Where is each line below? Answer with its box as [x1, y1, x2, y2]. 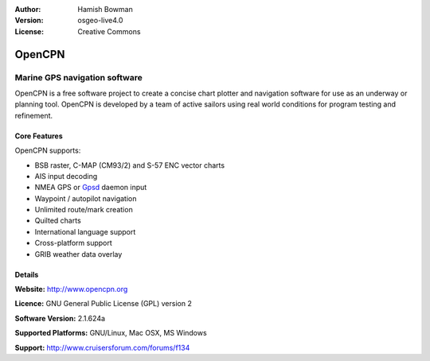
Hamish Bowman [77, 5, 133, 14]
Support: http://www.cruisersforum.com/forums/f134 [14, 343, 190, 352]
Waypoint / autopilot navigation [34, 193, 137, 203]
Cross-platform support [34, 239, 113, 248]
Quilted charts [34, 215, 81, 226]
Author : [14, 5, 41, 14]
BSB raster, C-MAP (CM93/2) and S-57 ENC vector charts [34, 160, 225, 170]
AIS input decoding [34, 171, 98, 180]
